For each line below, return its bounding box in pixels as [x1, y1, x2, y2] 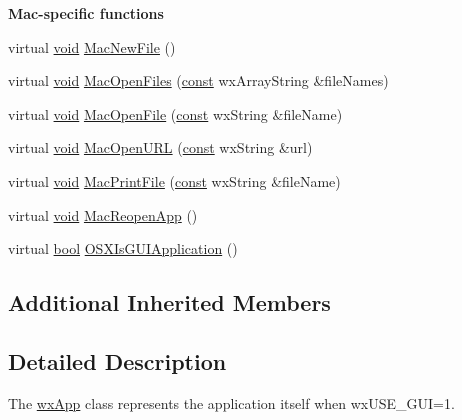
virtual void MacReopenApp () [8, 204, 198, 225]
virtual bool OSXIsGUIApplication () [8, 238, 238, 259]
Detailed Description [8, 345, 227, 376]
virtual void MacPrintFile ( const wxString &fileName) [8, 170, 341, 191]
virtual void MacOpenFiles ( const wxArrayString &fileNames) [8, 70, 389, 91]
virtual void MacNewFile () [8, 36, 176, 57]
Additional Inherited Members [8, 287, 331, 318]
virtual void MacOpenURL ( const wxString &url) [8, 137, 313, 158]
